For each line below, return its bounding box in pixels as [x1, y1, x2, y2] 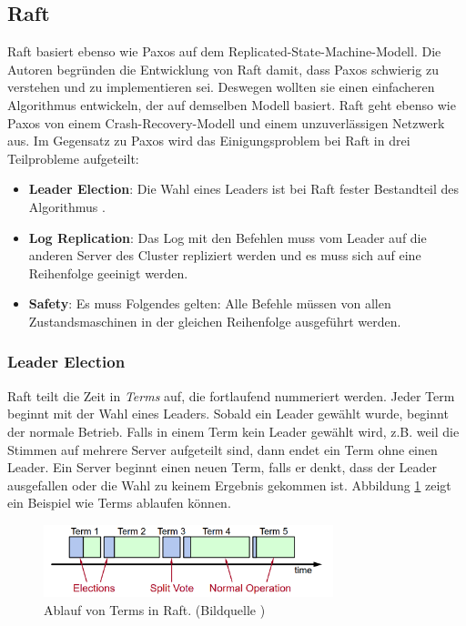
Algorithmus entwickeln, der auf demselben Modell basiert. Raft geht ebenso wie [7, 95, 456, 114]
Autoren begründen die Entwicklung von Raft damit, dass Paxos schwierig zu [7, 59, 439, 78]
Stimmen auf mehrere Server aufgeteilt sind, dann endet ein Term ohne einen [7, 439, 438, 459]
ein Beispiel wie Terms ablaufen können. [7, 493, 231, 512]
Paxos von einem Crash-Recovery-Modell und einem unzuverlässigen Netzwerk [7, 113, 445, 132]
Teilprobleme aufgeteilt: [7, 148, 139, 167]
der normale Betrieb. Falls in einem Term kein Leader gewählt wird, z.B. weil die [7, 421, 460, 440]
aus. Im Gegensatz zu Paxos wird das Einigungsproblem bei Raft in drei [7, 131, 410, 150]
